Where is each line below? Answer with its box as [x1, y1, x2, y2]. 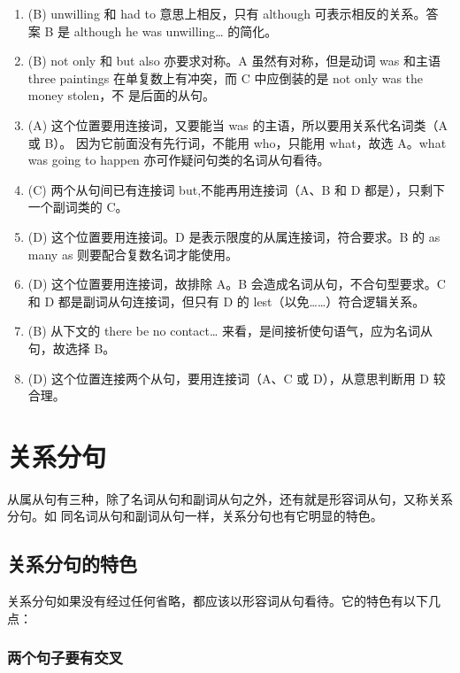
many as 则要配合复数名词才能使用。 [27, 244, 239, 263]
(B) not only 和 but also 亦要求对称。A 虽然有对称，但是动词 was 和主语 [27, 51, 441, 70]
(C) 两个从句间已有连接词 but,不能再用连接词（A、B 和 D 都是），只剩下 [27, 180, 446, 198]
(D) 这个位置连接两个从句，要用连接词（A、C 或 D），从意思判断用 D [27, 368, 430, 387]
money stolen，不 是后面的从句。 [27, 86, 216, 104]
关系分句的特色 [7, 550, 137, 577]
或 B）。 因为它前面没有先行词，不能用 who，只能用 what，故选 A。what [27, 133, 447, 151]
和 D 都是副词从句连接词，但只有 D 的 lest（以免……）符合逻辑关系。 [27, 291, 425, 310]
